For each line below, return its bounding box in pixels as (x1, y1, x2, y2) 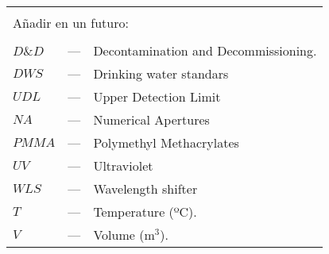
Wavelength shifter (93, 179, 198, 198)
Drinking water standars (93, 64, 229, 83)
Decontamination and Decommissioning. (93, 41, 317, 60)
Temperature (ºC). (93, 202, 197, 221)
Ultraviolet (93, 156, 153, 175)
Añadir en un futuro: (13, 13, 129, 32)
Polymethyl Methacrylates (93, 133, 239, 152)
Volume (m (93, 225, 155, 244)
